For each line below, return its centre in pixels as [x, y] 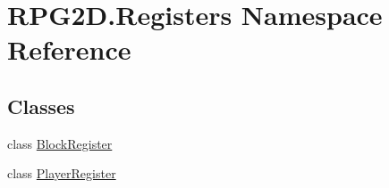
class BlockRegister [60, 143]
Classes [41, 106]
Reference [69, 49]
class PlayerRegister [62, 173]
